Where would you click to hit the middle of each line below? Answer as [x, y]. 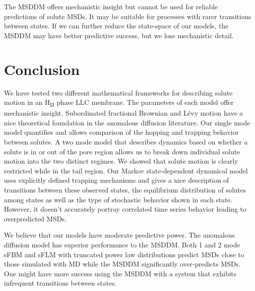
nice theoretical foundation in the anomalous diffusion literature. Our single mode [127, 122]
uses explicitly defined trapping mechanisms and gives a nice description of [116, 180]
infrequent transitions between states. [60, 283]
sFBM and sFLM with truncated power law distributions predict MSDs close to [124, 254]
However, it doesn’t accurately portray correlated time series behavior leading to [125, 209]
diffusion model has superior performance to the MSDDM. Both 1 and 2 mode [122, 244]
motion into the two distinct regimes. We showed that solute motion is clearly [121, 161]
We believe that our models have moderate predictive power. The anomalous [119, 235]
